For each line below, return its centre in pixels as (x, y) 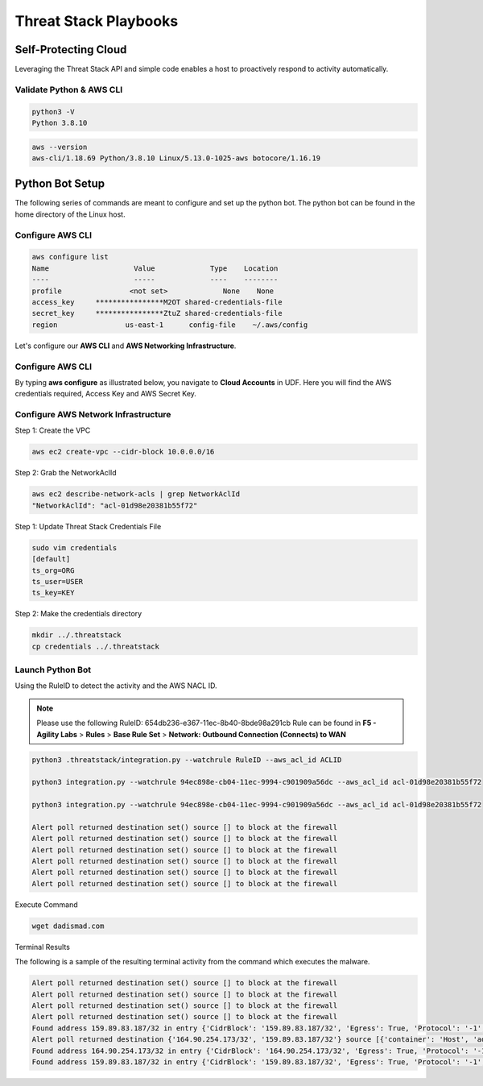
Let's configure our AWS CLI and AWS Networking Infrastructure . (126, 346)
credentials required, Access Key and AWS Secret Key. (106, 394)
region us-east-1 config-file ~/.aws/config (170, 325)
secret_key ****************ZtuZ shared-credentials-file (157, 313)
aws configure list (70, 257)
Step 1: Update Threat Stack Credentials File (88, 526)
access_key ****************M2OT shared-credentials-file (157, 302)
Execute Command (46, 904)
